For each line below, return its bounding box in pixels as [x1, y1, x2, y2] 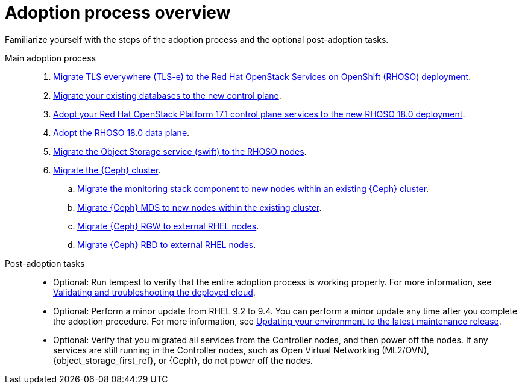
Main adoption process [5, 52, 96, 63]
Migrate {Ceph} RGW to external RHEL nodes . [77, 220, 259, 231]
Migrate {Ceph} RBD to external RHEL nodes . [77, 239, 256, 250]
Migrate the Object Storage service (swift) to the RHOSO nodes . [53, 146, 307, 157]
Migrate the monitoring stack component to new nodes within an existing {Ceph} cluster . [77, 183, 429, 194]
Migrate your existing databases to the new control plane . [53, 90, 281, 101]
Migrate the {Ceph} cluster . [53, 164, 161, 175]
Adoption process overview [5, 2, 231, 23]
